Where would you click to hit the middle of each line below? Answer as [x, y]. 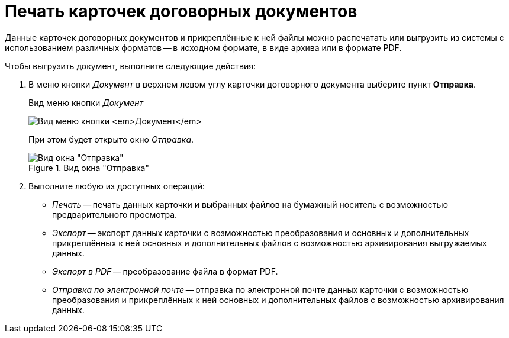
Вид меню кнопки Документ [86, 102]
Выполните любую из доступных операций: [117, 186]
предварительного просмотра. [115, 214]
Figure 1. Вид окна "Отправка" [89, 168]
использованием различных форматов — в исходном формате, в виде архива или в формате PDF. [203, 47]
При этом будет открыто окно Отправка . [111, 139]
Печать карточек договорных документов [181, 11]
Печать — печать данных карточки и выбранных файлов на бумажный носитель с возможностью [250, 204]
